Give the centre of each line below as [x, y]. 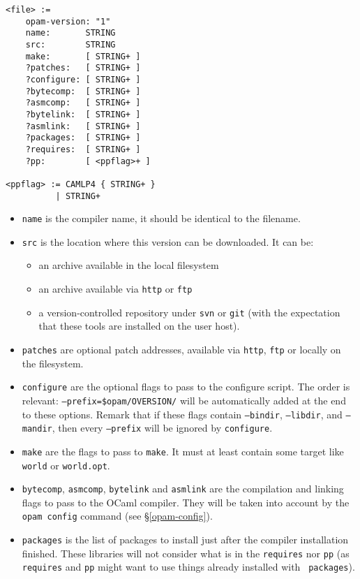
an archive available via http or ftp [115, 289]
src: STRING [70, 44]
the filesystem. [53, 363]
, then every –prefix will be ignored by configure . [162, 428]
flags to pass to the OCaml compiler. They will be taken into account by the [186, 502]
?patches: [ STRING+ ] [83, 68]
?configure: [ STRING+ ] [83, 79]
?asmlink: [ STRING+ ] [83, 126]
